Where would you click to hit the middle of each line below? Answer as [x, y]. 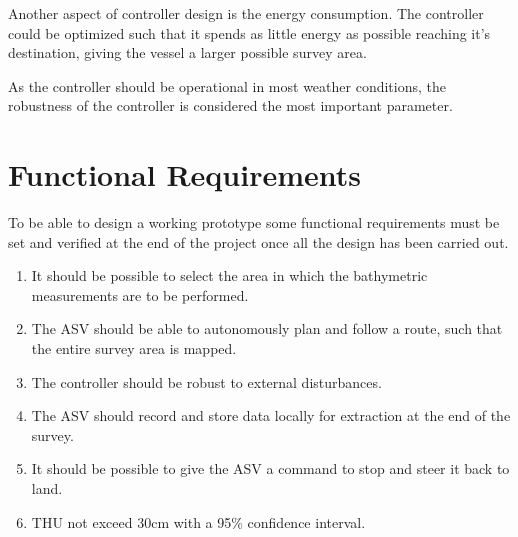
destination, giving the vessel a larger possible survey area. [187, 52]
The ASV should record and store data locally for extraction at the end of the [271, 415]
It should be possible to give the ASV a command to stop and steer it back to [270, 468]
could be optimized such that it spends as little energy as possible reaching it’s [249, 32]
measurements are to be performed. [140, 294]
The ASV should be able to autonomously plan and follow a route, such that [267, 328]
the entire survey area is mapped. [134, 348]
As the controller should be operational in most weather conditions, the [227, 85]
